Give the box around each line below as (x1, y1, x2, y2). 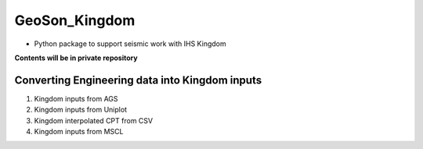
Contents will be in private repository (14, 53, 138, 62)
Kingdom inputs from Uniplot (34, 105, 128, 115)
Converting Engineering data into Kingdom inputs (14, 73, 262, 87)
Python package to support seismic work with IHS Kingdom (34, 39, 226, 48)
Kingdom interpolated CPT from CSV (34, 115, 153, 125)
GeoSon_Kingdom (14, 12, 136, 29)
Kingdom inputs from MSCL (34, 127, 124, 137)
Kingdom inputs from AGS (34, 94, 118, 103)
